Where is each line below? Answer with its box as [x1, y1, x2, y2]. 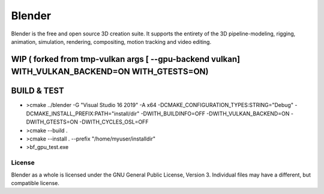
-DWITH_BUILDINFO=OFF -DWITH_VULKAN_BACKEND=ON [140, 110, 290, 117]
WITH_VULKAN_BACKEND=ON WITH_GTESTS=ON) [11, 67, 209, 77]
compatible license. [11, 179, 60, 186]
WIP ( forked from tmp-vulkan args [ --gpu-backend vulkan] [11, 54, 240, 64]
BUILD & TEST [11, 86, 64, 96]
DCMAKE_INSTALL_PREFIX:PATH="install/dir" [26, 110, 140, 117]
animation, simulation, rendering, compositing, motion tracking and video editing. [11, 38, 212, 45]
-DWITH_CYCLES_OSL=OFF [79, 118, 149, 126]
